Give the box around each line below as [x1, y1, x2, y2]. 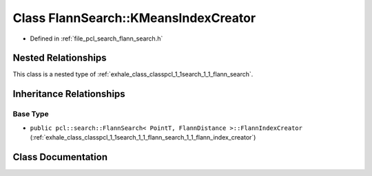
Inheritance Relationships [12, 88, 125, 100]
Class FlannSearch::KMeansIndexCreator [12, 10, 256, 25]
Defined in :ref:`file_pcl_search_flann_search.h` [30, 34, 163, 43]
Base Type [12, 109, 49, 119]
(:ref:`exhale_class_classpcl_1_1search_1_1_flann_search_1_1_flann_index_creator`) [30, 133, 256, 141]
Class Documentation [12, 151, 108, 163]
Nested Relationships [12, 52, 107, 64]
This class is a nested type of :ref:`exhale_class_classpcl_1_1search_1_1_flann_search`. [12, 70, 254, 78]
